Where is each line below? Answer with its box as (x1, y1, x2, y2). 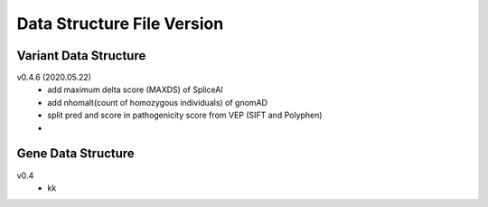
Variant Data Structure (16, 48, 146, 63)
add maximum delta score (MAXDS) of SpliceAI (47, 84, 223, 95)
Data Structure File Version (16, 14, 224, 33)
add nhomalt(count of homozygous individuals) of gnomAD (47, 97, 268, 108)
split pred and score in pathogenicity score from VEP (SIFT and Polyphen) (47, 109, 323, 121)
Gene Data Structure (16, 146, 135, 162)
